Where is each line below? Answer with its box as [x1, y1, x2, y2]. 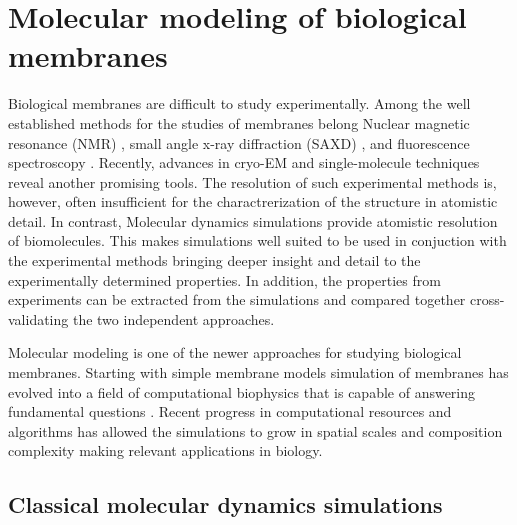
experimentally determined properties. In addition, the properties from [8, 269, 441, 290]
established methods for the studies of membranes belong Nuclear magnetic [8, 112, 470, 133]
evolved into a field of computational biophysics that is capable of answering [8, 381, 476, 402]
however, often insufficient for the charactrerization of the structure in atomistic [8, 191, 498, 212]
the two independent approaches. [72, 308, 275, 329]
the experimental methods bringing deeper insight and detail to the [8, 250, 421, 271]
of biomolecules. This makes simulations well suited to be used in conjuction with [8, 230, 507, 251]
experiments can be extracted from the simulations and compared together [8, 289, 466, 310]
